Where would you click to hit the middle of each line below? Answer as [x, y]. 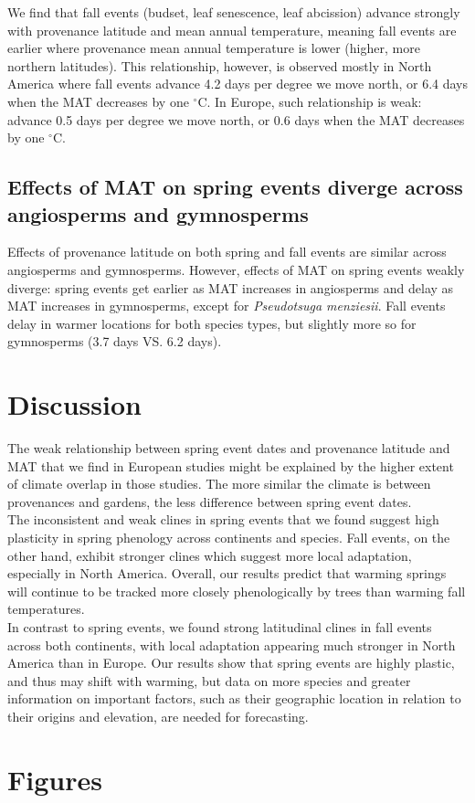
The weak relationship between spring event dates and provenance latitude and [229, 448]
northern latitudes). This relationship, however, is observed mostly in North [220, 65]
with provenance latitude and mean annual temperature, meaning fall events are [232, 30]
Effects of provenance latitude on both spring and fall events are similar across [227, 252]
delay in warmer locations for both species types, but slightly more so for [212, 323]
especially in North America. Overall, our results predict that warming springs [227, 573]
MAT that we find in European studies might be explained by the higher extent [231, 465]
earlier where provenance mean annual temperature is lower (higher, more [214, 48]
